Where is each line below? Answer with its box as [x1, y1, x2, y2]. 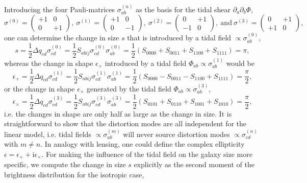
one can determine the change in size [4, 32, 119, 43]
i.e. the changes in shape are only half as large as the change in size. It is [4, 108, 232, 119]
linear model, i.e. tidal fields [4, 128, 91, 139]
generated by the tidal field [86, 83, 171, 94]
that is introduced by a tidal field [127, 32, 232, 43]
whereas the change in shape [4, 57, 93, 68]
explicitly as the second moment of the [134, 159, 254, 170]
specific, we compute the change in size [4, 159, 126, 170]
